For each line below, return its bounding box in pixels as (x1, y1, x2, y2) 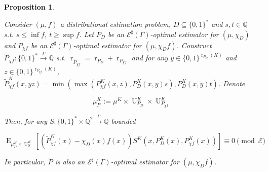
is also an (55, 156, 85, 167)
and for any (131, 52, 168, 63)
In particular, (4, 156, 46, 167)
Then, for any (4, 115, 47, 126)
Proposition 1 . (4, 2, 54, 12)
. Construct (176, 40, 212, 50)
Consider (4, 19, 32, 29)
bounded (111, 115, 136, 126)
